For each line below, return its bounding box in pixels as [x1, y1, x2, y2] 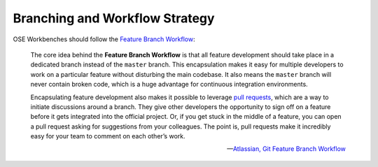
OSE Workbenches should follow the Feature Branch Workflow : [13, 35, 195, 43]
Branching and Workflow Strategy [13, 10, 215, 26]
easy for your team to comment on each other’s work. [30, 132, 185, 140]
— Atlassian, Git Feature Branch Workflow [226, 145, 346, 153]
